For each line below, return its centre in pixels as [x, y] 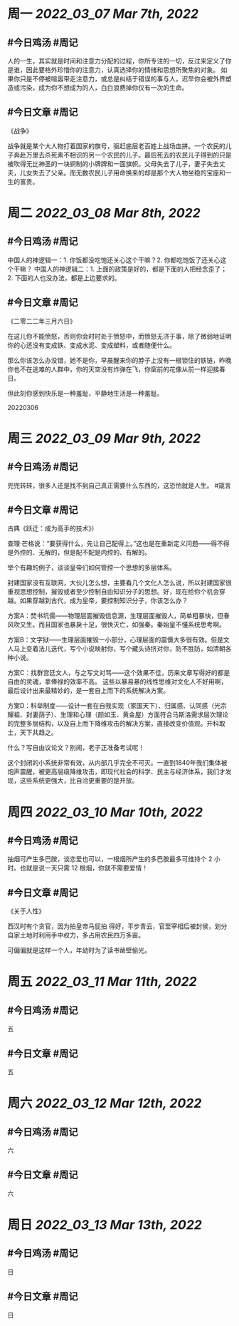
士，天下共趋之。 [32, 733]
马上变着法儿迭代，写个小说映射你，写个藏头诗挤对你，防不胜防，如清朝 [119, 649]
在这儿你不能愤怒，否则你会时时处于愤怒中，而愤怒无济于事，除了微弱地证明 [119, 336]
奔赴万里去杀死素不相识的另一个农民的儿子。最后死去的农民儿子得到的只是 [122, 155]
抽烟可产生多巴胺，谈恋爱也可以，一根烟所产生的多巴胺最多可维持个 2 [110, 859]
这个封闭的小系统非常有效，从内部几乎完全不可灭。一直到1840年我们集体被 [117, 763]
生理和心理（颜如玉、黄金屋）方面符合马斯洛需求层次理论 [144, 715]
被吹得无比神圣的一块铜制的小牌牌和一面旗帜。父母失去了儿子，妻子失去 [113, 163]
